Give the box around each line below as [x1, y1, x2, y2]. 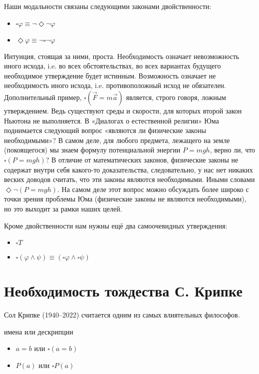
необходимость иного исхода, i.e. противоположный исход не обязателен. [4, 80, 226, 90]
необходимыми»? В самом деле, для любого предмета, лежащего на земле [4, 134, 230, 145]
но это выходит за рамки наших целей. [4, 203, 122, 213]
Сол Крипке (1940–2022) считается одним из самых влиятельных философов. [4, 309, 240, 320]
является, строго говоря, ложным [126, 91, 226, 102]
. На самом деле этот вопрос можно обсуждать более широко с [57, 183, 249, 194]
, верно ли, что [210, 144, 256, 155]
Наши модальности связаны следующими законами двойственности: [4, 1, 212, 11]
